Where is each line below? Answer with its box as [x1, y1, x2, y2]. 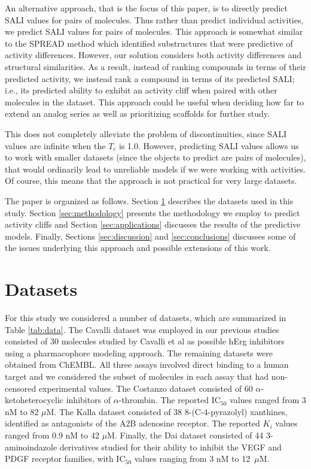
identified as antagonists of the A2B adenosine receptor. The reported [5, 417, 260, 429]
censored [5, 382, 36, 394]
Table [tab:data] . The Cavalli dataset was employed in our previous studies [5, 323, 279, 335]
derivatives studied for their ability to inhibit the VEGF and [59, 440, 282, 453]
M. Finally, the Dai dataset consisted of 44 [107, 428, 264, 441]
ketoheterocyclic [5, 394, 64, 406]
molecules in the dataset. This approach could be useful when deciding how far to [5, 95, 304, 108]
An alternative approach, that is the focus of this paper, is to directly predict [5, 2, 288, 14]
